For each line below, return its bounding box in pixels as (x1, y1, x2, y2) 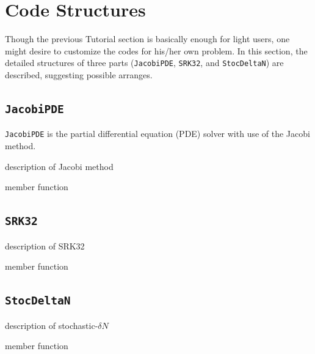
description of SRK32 (5, 239, 85, 252)
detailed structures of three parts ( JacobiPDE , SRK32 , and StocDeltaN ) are (5, 56, 284, 69)
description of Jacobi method (5, 160, 114, 172)
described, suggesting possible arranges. (5, 68, 153, 81)
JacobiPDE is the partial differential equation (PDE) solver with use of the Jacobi (5, 127, 310, 140)
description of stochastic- (5, 319, 98, 331)
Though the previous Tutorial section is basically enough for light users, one (5, 32, 290, 45)
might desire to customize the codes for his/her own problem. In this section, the (5, 44, 308, 57)
